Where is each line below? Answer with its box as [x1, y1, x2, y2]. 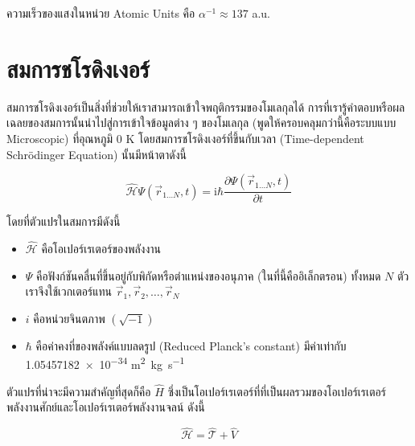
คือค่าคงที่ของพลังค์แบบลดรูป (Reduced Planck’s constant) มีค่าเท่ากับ [35, 337, 347, 354]
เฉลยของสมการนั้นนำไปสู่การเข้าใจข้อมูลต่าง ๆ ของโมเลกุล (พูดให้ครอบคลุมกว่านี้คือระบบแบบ [6, 114, 397, 131]
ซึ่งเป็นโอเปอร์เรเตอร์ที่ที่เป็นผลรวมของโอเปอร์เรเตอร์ [167, 383, 387, 399]
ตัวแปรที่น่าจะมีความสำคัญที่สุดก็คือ [6, 383, 151, 399]
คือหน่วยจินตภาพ [33, 309, 105, 326]
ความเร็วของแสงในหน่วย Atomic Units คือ [6, 5, 195, 21]
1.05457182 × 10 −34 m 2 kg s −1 [25, 354, 185, 372]
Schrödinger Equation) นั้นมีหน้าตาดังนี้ [6, 145, 187, 162]
